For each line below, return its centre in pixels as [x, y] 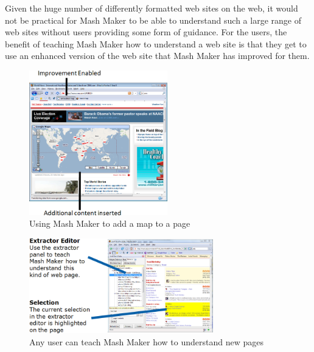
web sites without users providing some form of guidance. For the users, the [146, 32]
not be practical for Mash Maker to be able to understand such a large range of [153, 20]
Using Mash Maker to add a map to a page [110, 223]
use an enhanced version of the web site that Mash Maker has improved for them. [157, 56]
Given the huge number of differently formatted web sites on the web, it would [152, 8]
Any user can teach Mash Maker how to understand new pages [147, 341]
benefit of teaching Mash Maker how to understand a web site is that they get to [156, 43]
